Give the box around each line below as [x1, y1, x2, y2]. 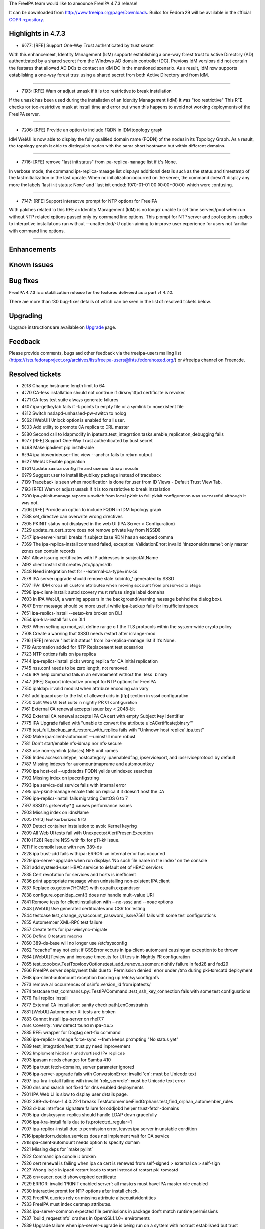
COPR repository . [9, 16, 44, 22]
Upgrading [9, 311, 43, 320]
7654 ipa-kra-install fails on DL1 [21, 617, 86, 623]
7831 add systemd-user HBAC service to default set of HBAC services [21, 864, 163, 870]
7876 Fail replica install [21, 995, 68, 1001]
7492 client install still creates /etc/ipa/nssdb [21, 562, 112, 568]
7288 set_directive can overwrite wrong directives [21, 514, 123, 520]
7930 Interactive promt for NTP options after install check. [21, 1188, 139, 1194]
